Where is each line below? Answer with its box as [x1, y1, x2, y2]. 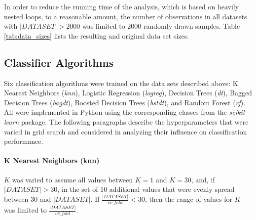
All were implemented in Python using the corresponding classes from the [4, 107, 227, 117]
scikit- [229, 107, 248, 117]
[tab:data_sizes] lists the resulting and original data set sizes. [4, 30, 189, 41]
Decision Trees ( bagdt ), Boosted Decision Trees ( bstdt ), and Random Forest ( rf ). [4, 97, 246, 107]
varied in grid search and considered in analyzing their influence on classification [4, 126, 247, 136]
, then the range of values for [145, 194, 232, 204]
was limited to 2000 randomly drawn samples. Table [82, 21, 240, 31]
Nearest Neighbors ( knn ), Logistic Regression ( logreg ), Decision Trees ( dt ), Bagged [4, 88, 252, 98]
